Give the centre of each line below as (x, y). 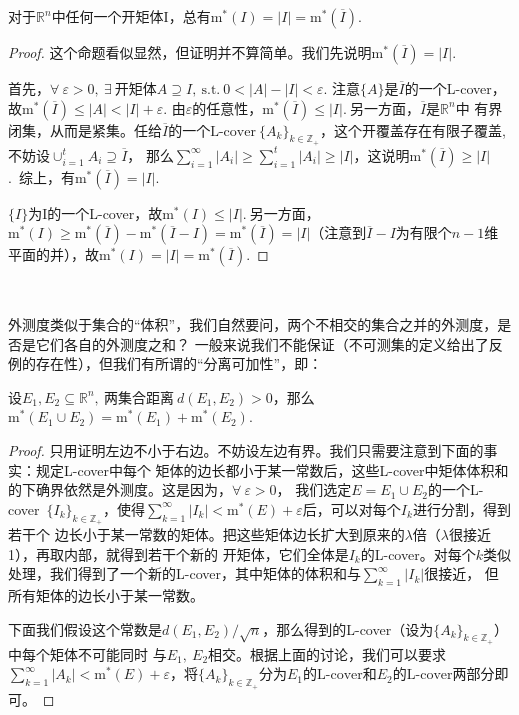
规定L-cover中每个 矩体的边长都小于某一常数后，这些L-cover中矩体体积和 (272, 469)
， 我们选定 (314, 489)
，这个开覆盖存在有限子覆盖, (412, 129)
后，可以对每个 (351, 508)
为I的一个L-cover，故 (95, 212)
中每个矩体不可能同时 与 (87, 653)
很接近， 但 (461, 573)
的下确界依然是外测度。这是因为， (120, 489)
